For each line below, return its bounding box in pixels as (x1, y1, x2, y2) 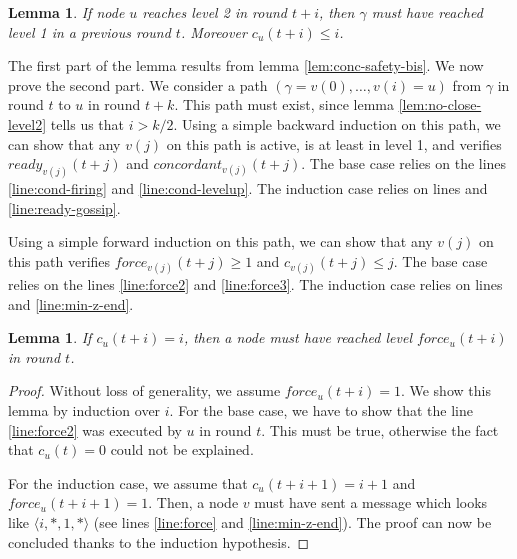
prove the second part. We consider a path (8, 74, 268, 95)
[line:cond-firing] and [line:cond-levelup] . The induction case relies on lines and (8, 178, 488, 199)
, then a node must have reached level (183, 327, 412, 348)
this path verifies (8, 250, 111, 271)
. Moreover (180, 21, 247, 42)
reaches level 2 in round (142, 2, 287, 22)
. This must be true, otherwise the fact (261, 419, 499, 440)
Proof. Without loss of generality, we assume (8, 380, 281, 401)
